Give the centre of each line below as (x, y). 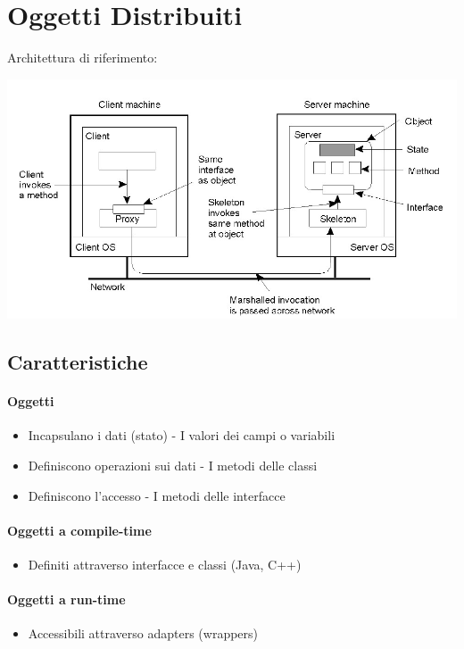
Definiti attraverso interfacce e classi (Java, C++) (165, 564)
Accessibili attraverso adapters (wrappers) (143, 633)
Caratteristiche (78, 362)
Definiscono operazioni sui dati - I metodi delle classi (173, 465)
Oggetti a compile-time (79, 530)
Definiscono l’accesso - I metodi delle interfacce (157, 495)
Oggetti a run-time (66, 599)
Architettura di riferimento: (83, 58)
